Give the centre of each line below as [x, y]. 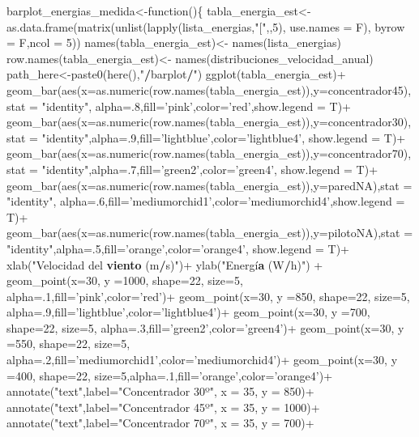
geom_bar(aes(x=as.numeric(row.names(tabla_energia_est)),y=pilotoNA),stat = [210, 233]
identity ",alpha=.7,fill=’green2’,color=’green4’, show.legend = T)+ [212, 169]
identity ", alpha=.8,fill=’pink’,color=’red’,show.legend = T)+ [198, 106]
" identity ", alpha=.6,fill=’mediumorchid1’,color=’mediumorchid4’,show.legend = [206, 201]
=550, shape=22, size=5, [68, 344]
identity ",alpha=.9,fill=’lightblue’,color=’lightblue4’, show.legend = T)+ [226, 137]
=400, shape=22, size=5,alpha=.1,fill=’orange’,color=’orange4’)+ [170, 375]
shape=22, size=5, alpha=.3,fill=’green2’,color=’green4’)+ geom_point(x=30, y [205, 327]
